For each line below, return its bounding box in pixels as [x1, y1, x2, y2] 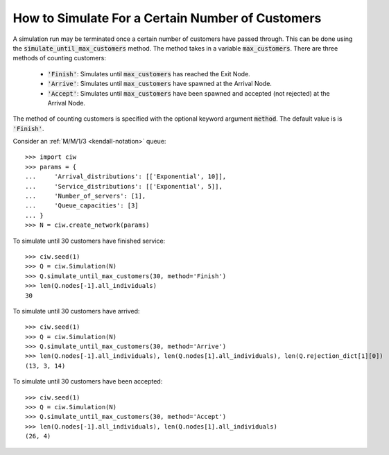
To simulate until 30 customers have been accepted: [12, 377, 163, 386]
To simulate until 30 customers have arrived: [12, 307, 140, 315]
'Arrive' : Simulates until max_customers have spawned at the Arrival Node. [47, 80, 272, 88]
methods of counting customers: [12, 54, 107, 62]
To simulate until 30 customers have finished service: [12, 237, 166, 245]
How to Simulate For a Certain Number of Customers [12, 10, 322, 26]
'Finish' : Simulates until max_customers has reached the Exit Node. [47, 69, 251, 78]
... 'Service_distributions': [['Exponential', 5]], [25, 182, 223, 190]
